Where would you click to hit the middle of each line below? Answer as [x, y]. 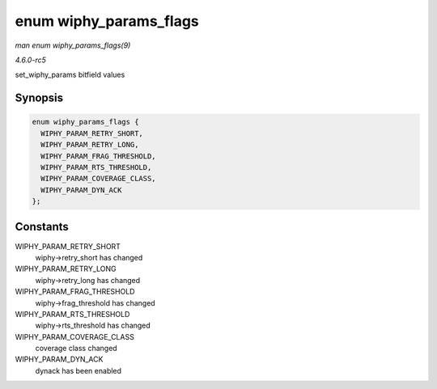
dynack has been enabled [78, 370]
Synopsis [39, 98]
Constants [42, 227]
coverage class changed [76, 349]
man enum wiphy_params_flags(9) [73, 45]
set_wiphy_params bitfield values [70, 75]
